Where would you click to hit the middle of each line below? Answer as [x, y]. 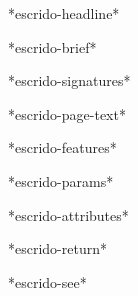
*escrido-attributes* [68, 214]
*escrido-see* [47, 281]
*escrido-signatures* [69, 80]
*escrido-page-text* [67, 113]
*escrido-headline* [64, 13]
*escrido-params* [61, 180]
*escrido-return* [57, 248]
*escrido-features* [62, 147]
